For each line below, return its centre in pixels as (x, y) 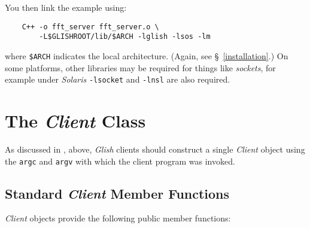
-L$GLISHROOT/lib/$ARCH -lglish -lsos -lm (125, 37)
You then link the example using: (66, 7)
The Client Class (75, 121)
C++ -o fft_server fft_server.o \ (90, 27)
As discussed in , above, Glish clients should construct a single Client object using (155, 149)
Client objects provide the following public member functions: (118, 218)
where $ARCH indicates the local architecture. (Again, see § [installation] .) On (147, 55)
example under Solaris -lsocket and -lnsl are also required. (118, 79)
